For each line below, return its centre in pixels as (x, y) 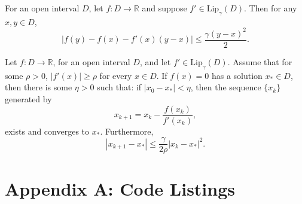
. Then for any (271, 8)
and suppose (164, 8)
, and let (155, 61)
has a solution (237, 75)
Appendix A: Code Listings (120, 189)
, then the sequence (226, 87)
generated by (28, 98)
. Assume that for (260, 61)
